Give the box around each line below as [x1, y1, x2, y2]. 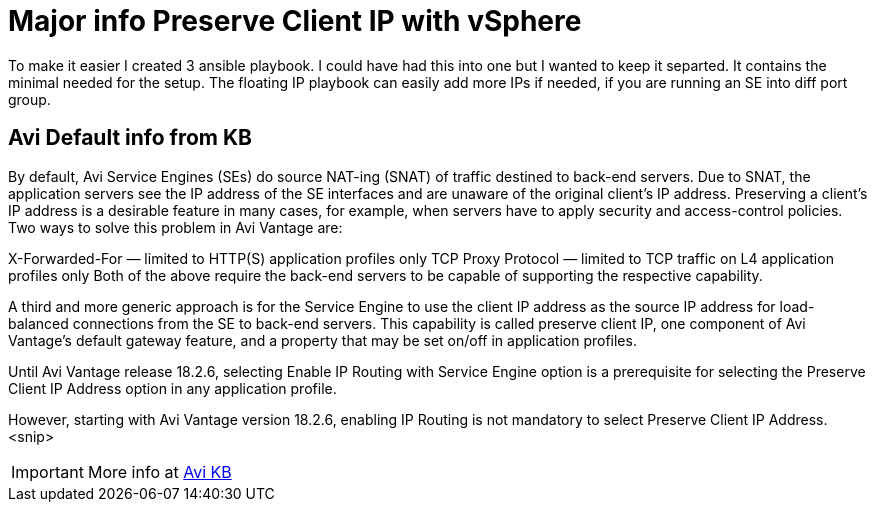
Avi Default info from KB [8, 125, 252, 151]
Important [11, 461, 84, 482]
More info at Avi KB [87, 461, 232, 482]
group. [8, 90, 51, 108]
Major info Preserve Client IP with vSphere [8, 4, 582, 38]
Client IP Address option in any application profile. [8, 379, 337, 397]
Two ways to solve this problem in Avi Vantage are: [8, 218, 343, 236]
